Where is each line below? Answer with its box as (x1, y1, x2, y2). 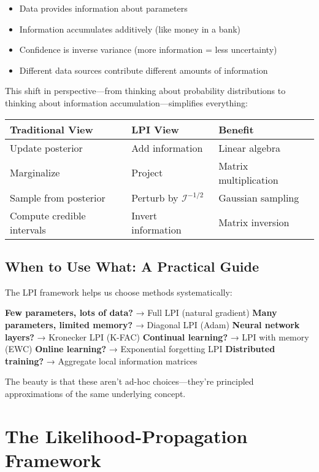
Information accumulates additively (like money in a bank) (19, 22, 241, 35)
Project (131, 165, 163, 180)
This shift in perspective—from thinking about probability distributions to (5, 84, 286, 97)
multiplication (218, 172, 279, 187)
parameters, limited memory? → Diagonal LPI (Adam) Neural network (5, 318, 300, 331)
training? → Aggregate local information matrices (5, 354, 198, 367)
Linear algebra (218, 140, 280, 155)
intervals (10, 222, 46, 237)
